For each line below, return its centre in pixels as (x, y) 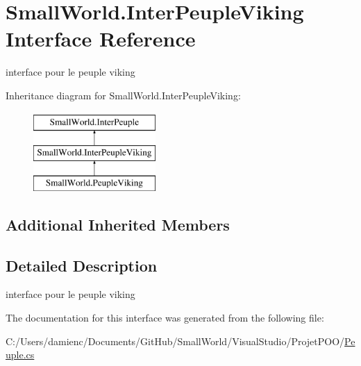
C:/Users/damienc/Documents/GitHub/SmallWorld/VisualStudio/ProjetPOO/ (175, 341)
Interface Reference (101, 39)
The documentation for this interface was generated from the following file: (165, 318)
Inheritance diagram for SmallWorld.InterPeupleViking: (123, 95)
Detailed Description (82, 265)
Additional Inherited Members (118, 224)
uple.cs (20, 355)
